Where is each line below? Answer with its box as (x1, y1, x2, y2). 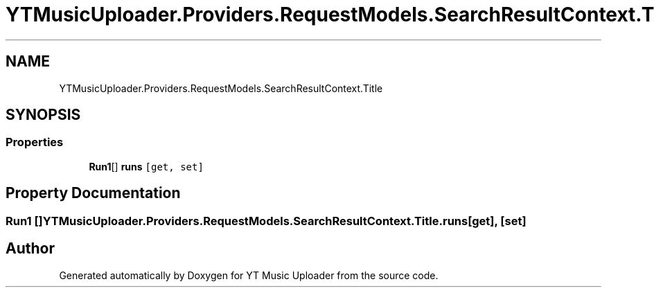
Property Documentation (6, 184, 181, 202)
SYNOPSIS (6, 106, 81, 124)
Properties (6, 135, 64, 150)
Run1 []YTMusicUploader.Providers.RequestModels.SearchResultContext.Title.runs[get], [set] (6, 213, 527, 228)
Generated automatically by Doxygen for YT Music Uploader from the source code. (59, 269, 439, 281)
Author (6, 240, 55, 258)
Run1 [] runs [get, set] (89, 160, 204, 172)
